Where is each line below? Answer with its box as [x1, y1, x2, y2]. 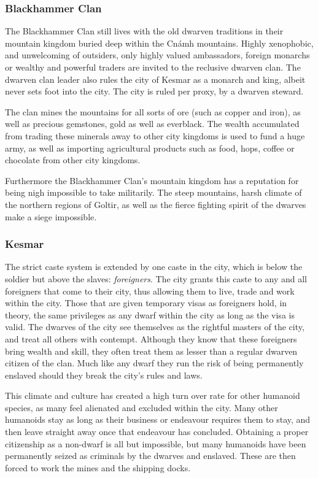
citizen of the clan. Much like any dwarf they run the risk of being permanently [5, 357, 304, 369]
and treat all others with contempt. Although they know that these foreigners [5, 332, 297, 345]
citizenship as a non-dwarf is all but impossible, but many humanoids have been [5, 437, 306, 450]
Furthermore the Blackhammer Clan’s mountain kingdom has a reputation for [5, 174, 299, 187]
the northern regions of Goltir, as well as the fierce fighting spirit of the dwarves [5, 198, 306, 210]
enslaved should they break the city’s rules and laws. [5, 368, 203, 381]
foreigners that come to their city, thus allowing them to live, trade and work [5, 284, 295, 297]
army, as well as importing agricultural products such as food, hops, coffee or [5, 141, 295, 154]
